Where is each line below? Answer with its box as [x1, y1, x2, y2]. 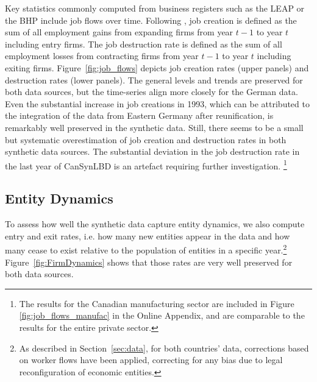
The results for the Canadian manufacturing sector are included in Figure [19, 297, 294, 309]
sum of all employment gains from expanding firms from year [5, 26, 233, 38]
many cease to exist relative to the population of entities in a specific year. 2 [5, 242, 287, 256]
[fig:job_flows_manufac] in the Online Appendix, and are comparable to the [19, 309, 305, 322]
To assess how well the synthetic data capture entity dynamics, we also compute [5, 218, 305, 230]
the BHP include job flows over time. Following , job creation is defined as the [5, 13, 297, 26]
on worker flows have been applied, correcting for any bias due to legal [19, 353, 283, 366]
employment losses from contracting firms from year [5, 49, 199, 62]
